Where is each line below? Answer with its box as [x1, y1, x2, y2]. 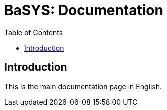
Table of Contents [4, 28, 63, 37]
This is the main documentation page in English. [4, 82, 162, 91]
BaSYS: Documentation [4, 2, 163, 19]
